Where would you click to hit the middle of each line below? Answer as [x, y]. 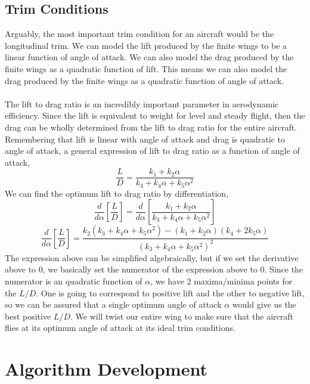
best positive [28, 316]
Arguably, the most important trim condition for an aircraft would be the [139, 34]
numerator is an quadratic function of [74, 281]
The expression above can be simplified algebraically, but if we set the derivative [152, 257]
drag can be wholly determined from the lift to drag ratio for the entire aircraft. [151, 127]
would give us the [264, 304]
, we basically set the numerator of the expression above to [150, 269]
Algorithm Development [106, 369]
